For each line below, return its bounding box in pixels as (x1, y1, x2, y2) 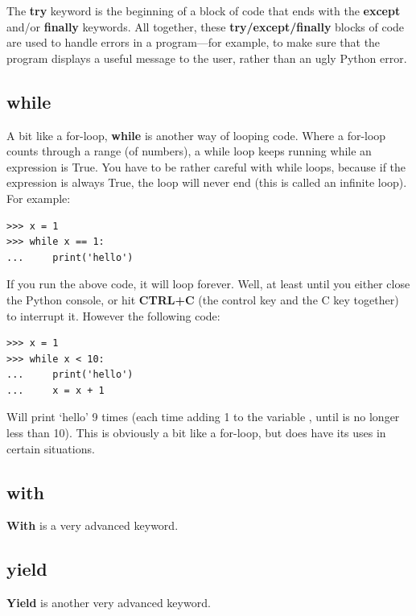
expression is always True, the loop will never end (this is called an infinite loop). (6, 174, 407, 191)
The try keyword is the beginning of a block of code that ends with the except (6, 2, 401, 19)
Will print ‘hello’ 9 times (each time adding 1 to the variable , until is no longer (6, 408, 400, 425)
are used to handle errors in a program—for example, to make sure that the (6, 34, 381, 51)
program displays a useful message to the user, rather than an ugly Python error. (6, 49, 407, 66)
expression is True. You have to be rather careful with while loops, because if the (6, 158, 406, 175)
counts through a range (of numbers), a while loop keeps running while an (6, 143, 372, 159)
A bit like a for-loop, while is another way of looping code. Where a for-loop (6, 126, 386, 143)
